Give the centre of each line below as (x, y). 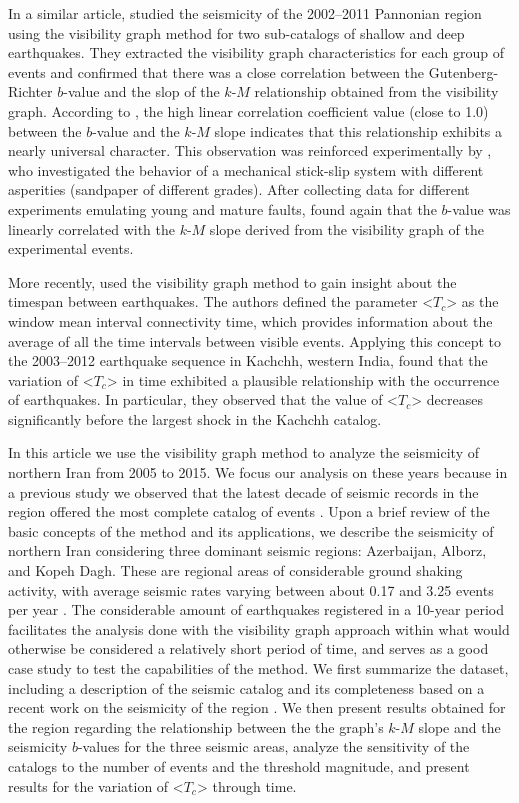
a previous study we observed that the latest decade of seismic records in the (243, 491)
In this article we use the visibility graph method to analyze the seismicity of (243, 452)
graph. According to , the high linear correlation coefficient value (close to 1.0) (248, 110)
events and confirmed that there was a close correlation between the (216, 71)
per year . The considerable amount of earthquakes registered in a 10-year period (256, 609)
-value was (479, 208)
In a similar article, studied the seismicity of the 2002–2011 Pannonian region (245, 13)
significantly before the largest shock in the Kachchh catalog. (195, 418)
